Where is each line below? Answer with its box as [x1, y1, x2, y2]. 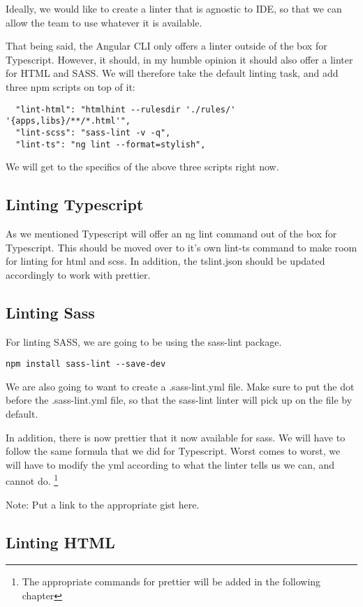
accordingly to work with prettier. [6, 267, 151, 281]
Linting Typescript [6, 193, 144, 215]
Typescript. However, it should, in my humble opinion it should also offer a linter [6, 52, 353, 66]
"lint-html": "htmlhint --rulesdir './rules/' [15, 104, 236, 115]
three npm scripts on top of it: [6, 79, 135, 94]
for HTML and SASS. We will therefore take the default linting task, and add [6, 66, 339, 80]
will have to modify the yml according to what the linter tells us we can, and [6, 457, 335, 471]
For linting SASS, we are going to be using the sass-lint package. [6, 334, 282, 349]
